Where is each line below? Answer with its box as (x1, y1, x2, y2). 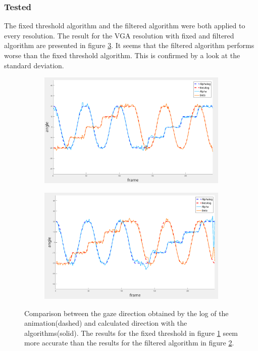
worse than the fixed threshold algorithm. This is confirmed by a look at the (4, 50, 240, 60)
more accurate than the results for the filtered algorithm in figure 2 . (24, 337, 234, 348)
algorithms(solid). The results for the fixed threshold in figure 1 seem (24, 327, 238, 338)
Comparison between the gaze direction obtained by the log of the (24, 308, 229, 318)
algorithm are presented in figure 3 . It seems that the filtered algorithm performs (4, 40, 254, 51)
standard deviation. (4, 60, 64, 70)
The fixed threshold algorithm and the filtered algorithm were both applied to (4, 20, 245, 31)
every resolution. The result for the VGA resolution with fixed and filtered (4, 30, 234, 40)
